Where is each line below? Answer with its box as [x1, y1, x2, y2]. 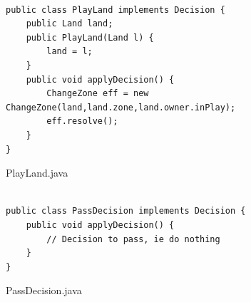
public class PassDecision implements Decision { [6, 206, 246, 217]
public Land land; [26, 19, 113, 29]
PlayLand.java [6, 165, 68, 180]
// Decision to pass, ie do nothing [46, 234, 220, 244]
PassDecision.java [6, 283, 82, 298]
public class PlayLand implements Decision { [6, 4, 225, 15]
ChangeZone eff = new [46, 88, 149, 99]
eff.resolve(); [46, 116, 118, 127]
